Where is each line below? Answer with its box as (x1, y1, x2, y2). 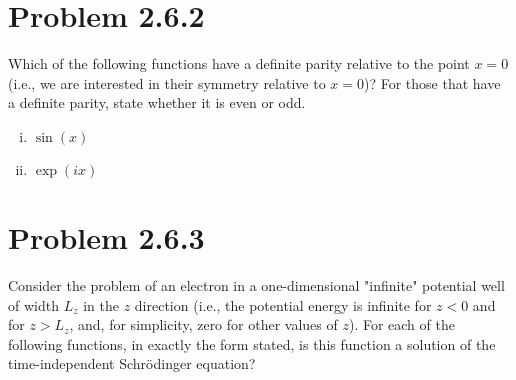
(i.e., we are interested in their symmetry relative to (8, 72, 326, 93)
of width (8, 294, 59, 315)
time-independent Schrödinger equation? (8, 353, 256, 374)
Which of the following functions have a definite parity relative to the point (8, 53, 470, 74)
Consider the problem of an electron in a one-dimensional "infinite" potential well (8, 275, 505, 296)
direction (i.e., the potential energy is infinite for (134, 294, 432, 315)
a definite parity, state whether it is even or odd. (8, 92, 306, 113)
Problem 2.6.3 (8, 217, 205, 258)
